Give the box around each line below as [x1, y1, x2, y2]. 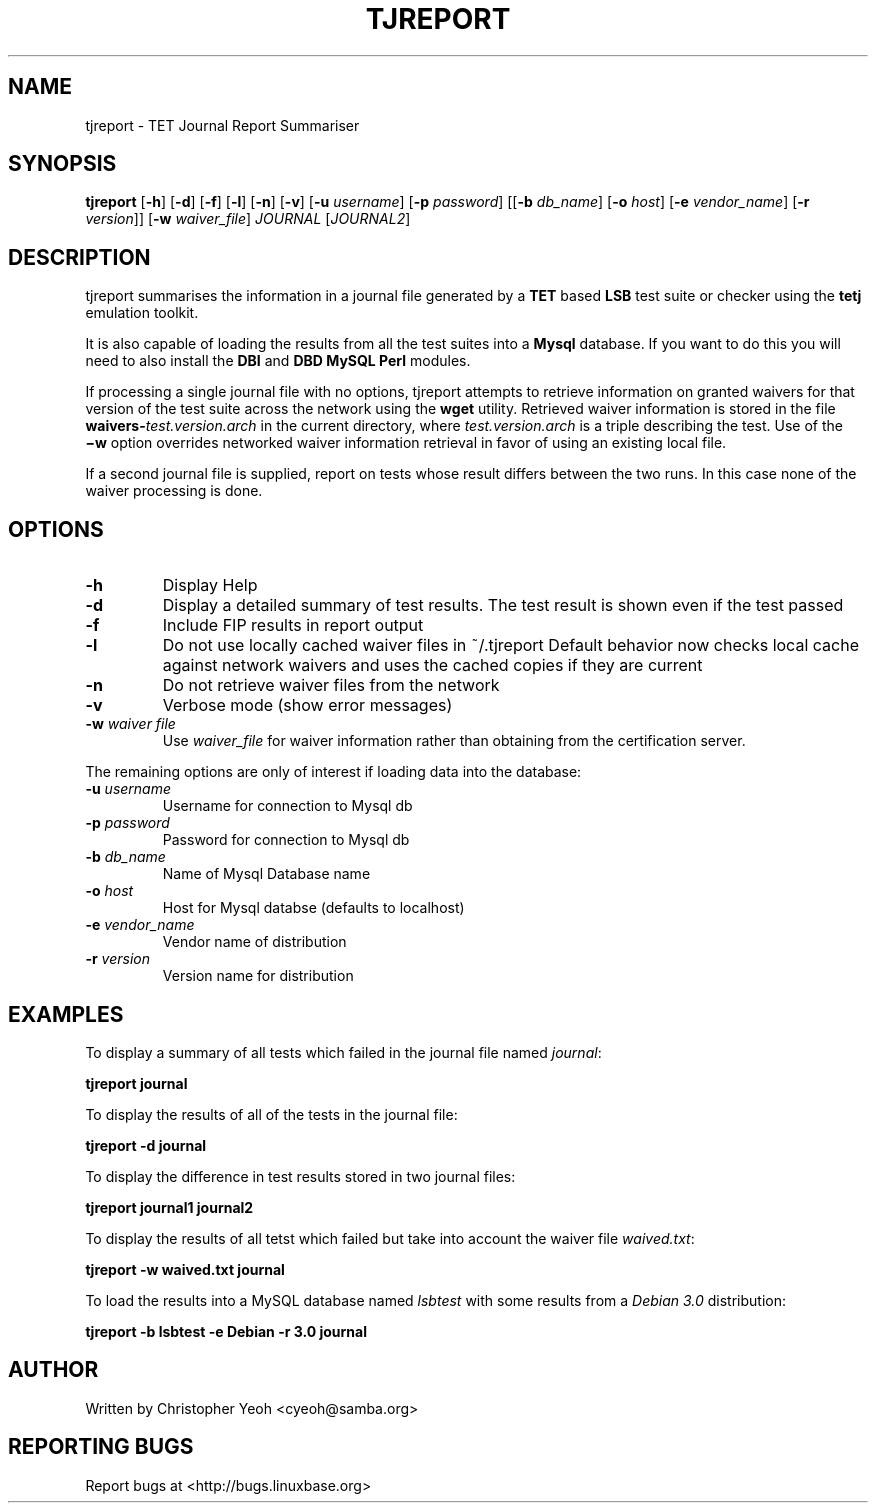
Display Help [162, 575, 258, 596]
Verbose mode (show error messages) [162, 695, 453, 716]
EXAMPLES [8, 1001, 124, 1027]
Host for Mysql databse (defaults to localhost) [162, 899, 465, 917]
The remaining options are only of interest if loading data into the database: [85, 763, 582, 781]
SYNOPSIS [8, 151, 117, 177]
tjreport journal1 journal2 [85, 1198, 254, 1216]
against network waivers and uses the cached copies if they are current [162, 655, 703, 676]
